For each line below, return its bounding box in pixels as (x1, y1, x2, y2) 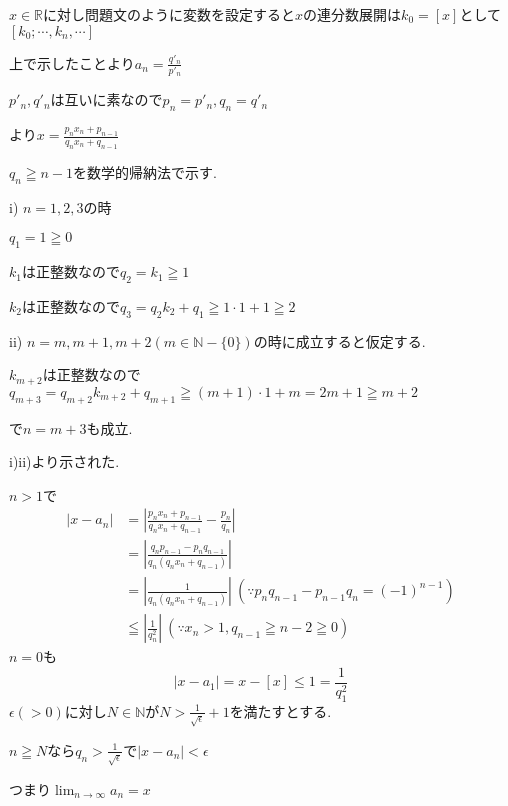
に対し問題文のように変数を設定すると (43, 4, 296, 24)
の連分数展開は (303, 4, 402, 24)
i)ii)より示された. (9, 451, 120, 472)
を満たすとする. (229, 700, 332, 721)
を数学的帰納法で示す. (73, 161, 218, 182)
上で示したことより (9, 52, 135, 73)
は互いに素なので (50, 89, 163, 110)
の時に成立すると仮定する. (253, 330, 426, 351)
